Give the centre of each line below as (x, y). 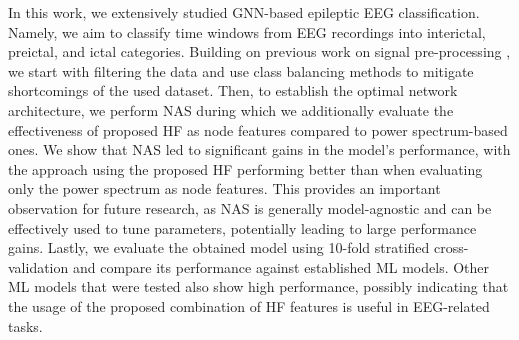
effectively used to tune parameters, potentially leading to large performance (242, 227)
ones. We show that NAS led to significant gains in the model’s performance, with (259, 149)
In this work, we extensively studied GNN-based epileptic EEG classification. (244, 12)
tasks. (25, 325)
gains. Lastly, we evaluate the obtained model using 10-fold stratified (219, 247)
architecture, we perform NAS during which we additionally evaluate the (231, 109)
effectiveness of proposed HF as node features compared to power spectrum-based (258, 129)
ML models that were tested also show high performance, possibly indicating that (258, 286)
